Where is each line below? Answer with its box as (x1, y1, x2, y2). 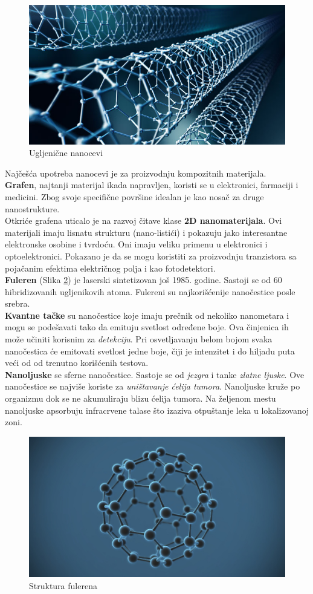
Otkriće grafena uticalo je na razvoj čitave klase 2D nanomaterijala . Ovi (5, 214, 282, 227)
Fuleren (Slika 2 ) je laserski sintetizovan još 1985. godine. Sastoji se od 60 (5, 273, 282, 286)
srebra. (5, 297, 30, 310)
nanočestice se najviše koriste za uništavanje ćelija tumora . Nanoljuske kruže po (5, 380, 300, 393)
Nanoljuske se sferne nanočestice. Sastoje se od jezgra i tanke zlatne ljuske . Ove (5, 368, 305, 380)
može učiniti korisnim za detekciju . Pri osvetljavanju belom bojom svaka (5, 333, 273, 345)
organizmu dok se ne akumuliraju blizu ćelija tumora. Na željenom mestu (5, 392, 276, 405)
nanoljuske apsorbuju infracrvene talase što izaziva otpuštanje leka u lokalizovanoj (5, 403, 309, 416)
